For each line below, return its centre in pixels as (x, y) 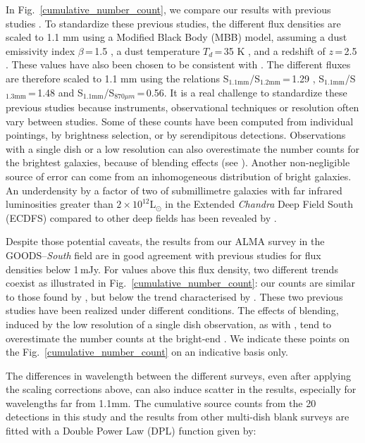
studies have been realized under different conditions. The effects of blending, (172, 310)
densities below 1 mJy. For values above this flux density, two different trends (172, 269)
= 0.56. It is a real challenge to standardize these (242, 92)
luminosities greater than (60, 204)
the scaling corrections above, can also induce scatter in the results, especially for (181, 389)
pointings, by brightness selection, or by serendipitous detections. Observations (176, 135)
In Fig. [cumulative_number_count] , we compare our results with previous (168, 9)
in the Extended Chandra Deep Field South (259, 204)
